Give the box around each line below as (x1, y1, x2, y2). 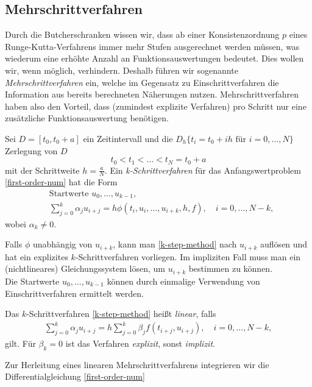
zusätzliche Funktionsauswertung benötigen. (5, 112, 169, 124)
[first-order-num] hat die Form (5, 176, 118, 188)
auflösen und (260, 238, 308, 250)
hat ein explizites (5, 250, 68, 263)
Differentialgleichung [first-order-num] (5, 370, 145, 383)
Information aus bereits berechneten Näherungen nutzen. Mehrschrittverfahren (5, 88, 299, 101)
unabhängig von (32, 238, 93, 250)
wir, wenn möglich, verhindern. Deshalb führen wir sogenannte (5, 63, 238, 76)
